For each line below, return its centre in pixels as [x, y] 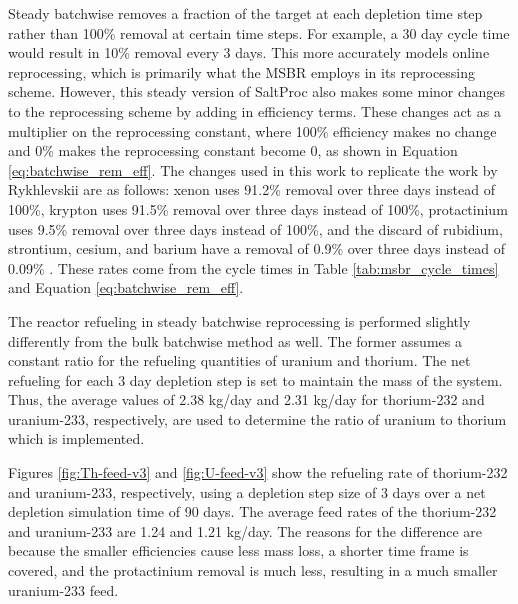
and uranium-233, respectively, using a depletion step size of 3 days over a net [247, 491]
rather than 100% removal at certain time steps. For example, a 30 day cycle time [259, 32]
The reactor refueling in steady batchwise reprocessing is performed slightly [239, 320]
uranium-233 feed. [63, 589]
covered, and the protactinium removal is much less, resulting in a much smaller [253, 570]
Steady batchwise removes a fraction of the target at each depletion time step [245, 13]
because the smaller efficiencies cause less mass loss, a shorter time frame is [238, 550]
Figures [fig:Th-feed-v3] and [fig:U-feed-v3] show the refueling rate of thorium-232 [258, 472]
